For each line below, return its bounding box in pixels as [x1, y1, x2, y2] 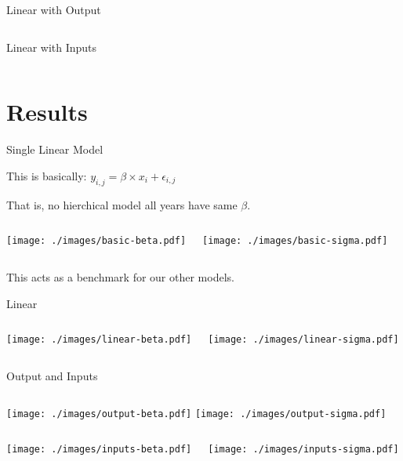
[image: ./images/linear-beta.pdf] [6, 334, 192, 346]
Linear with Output [6, 2, 101, 17]
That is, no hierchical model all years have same [6, 196, 238, 212]
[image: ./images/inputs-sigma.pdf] [208, 444, 399, 456]
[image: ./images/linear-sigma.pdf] [208, 334, 399, 346]
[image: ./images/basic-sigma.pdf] [202, 235, 388, 247]
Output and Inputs [6, 367, 98, 383]
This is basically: [6, 167, 87, 183]
